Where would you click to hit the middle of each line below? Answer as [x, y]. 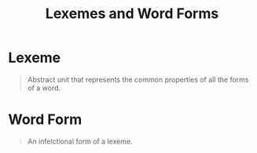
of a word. [44, 88]
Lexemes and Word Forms [132, 14]
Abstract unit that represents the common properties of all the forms [138, 79]
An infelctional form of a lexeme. [80, 141]
